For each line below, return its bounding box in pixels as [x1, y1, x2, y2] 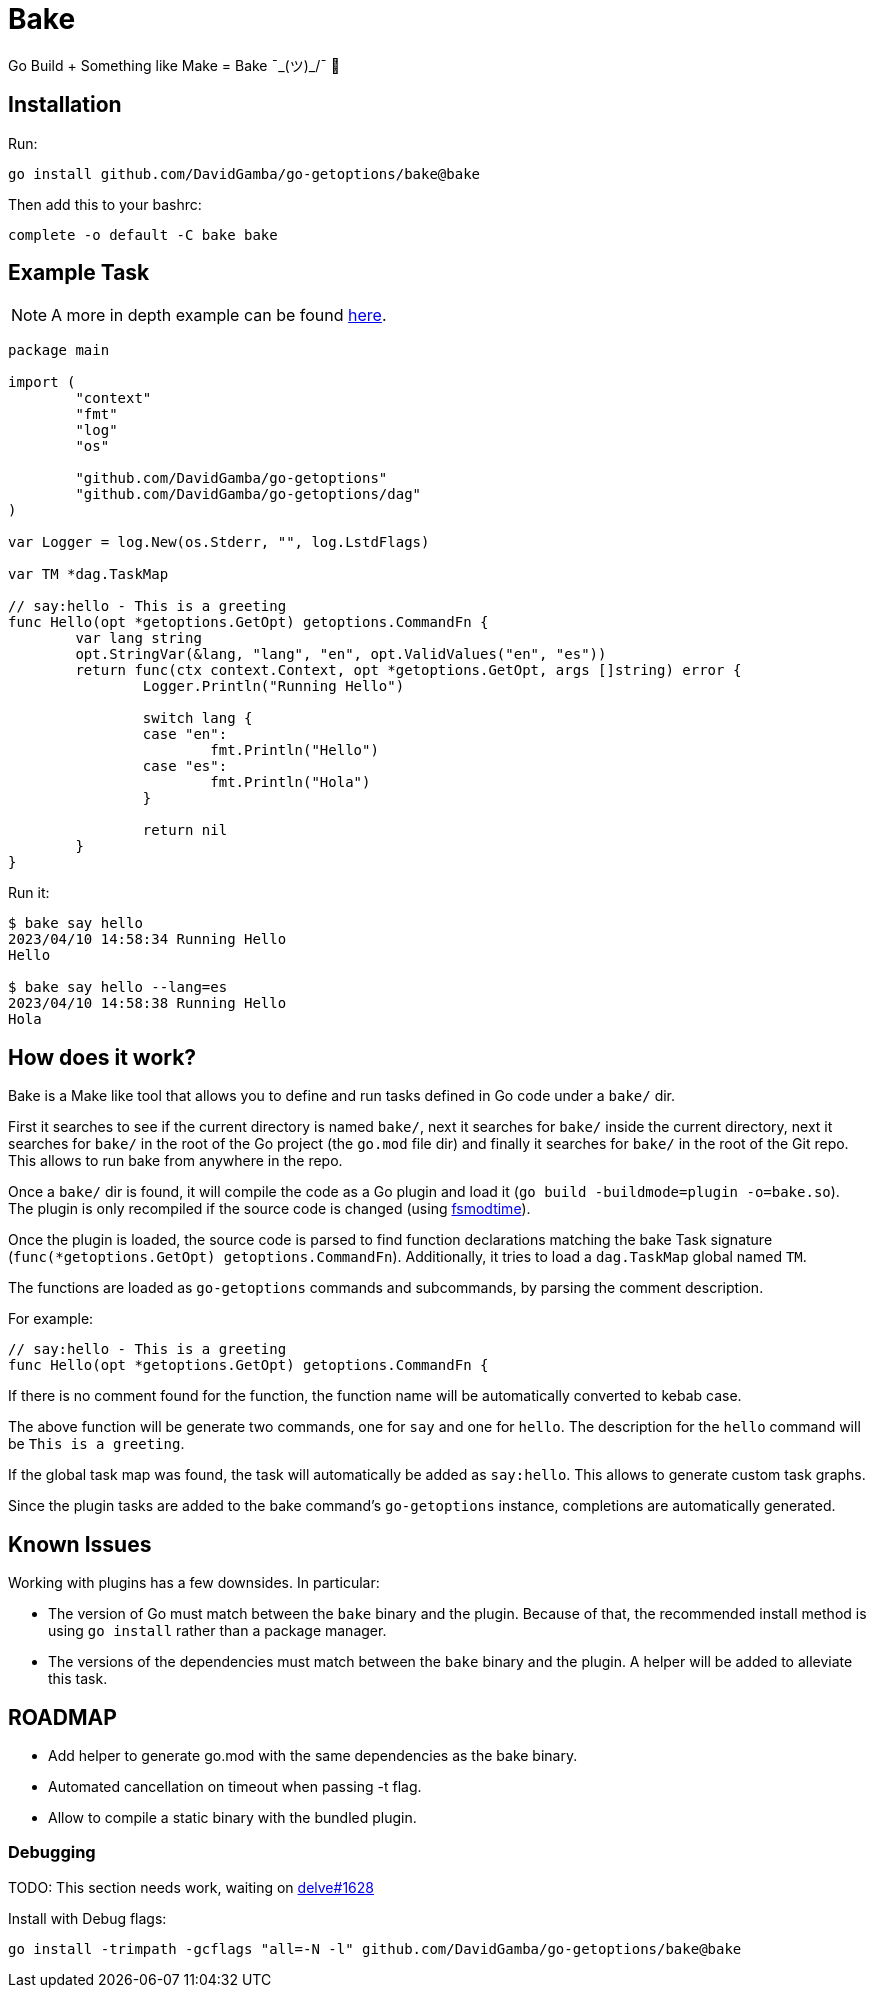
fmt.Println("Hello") [210, 742, 379, 759]
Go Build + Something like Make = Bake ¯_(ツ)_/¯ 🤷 [8, 56, 340, 74]
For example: [8, 1310, 94, 1328]
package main [8, 342, 110, 359]
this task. [48, 1670, 108, 1688]
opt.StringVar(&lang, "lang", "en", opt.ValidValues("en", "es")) [75, 646, 607, 663]
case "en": [142, 726, 228, 743]
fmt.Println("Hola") [210, 774, 371, 791]
